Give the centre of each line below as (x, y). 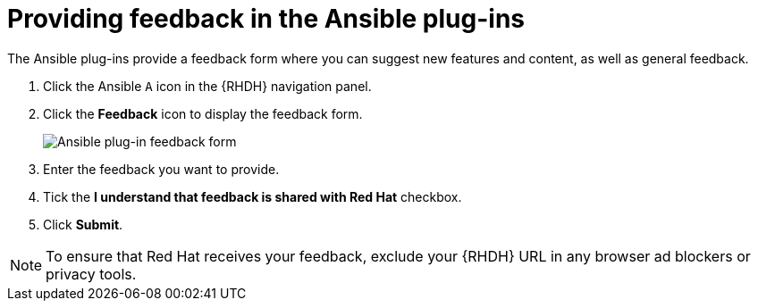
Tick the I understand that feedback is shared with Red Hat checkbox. (253, 196)
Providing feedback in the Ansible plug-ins (266, 19)
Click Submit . (83, 224)
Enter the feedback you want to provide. (161, 169)
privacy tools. (91, 274)
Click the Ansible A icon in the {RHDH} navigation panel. (207, 86)
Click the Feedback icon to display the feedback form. (203, 113)
